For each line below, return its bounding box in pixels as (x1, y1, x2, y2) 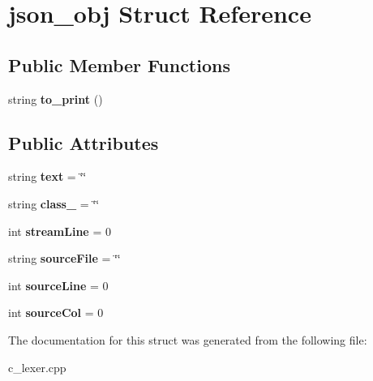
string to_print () (8, 90, 103, 107)
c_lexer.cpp (8, 358, 66, 375)
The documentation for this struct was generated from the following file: (8, 331, 367, 348)
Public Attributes (8, 130, 159, 155)
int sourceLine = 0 (8, 276, 109, 293)
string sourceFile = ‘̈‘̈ (8, 250, 121, 267)
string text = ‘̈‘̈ (8, 168, 87, 185)
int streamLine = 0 (8, 222, 111, 239)
